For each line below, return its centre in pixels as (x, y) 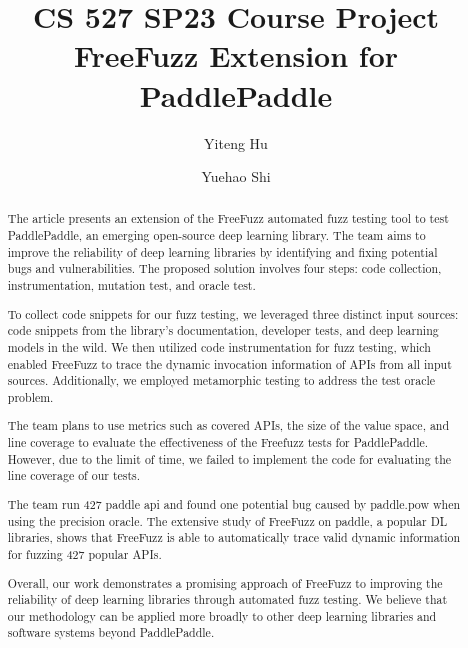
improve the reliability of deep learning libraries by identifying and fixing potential (222, 251)
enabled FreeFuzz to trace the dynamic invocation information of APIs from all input (229, 363)
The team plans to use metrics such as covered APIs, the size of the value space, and (228, 425)
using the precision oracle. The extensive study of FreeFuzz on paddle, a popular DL (227, 520)
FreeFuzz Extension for (236, 55)
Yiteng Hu (236, 142)
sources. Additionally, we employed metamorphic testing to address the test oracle (221, 380)
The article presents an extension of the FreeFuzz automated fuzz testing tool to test (228, 218)
